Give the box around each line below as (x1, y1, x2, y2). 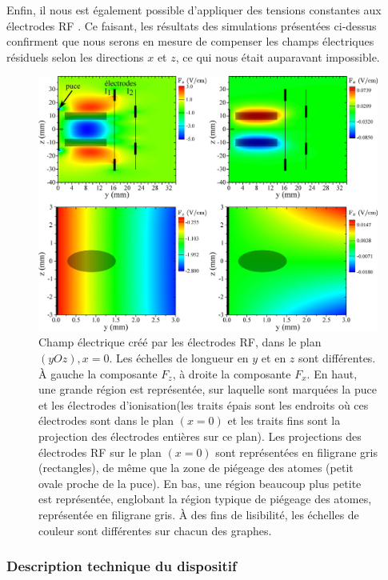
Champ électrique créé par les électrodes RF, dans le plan (38, 334, 322, 350)
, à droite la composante (172, 365, 291, 382)
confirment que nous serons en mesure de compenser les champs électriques (6, 33, 374, 50)
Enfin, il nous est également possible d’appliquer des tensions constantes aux (6, 2, 382, 18)
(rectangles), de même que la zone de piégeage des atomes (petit (38, 459, 354, 476)
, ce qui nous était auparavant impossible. (175, 48, 380, 65)
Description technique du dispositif (6, 556, 237, 576)
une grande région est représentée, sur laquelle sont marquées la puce (38, 381, 377, 398)
